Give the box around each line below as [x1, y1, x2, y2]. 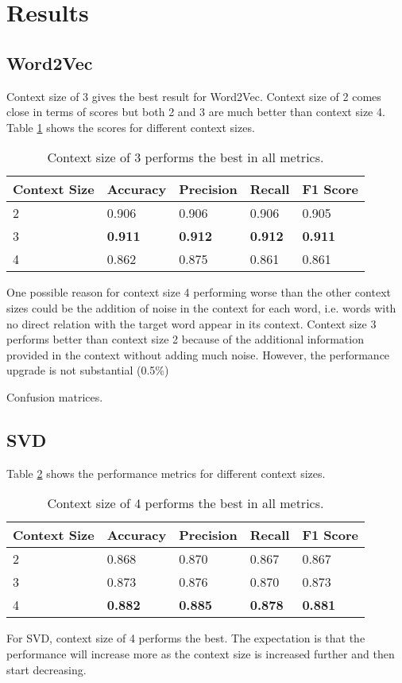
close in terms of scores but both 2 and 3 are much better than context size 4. [6, 103, 385, 120]
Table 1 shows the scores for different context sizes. [6, 118, 255, 135]
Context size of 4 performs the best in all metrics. [47, 494, 324, 513]
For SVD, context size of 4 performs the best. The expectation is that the [6, 630, 365, 646]
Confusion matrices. [6, 388, 103, 405]
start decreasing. [6, 661, 87, 677]
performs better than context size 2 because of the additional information [6, 331, 364, 347]
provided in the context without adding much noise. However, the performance [6, 346, 390, 363]
